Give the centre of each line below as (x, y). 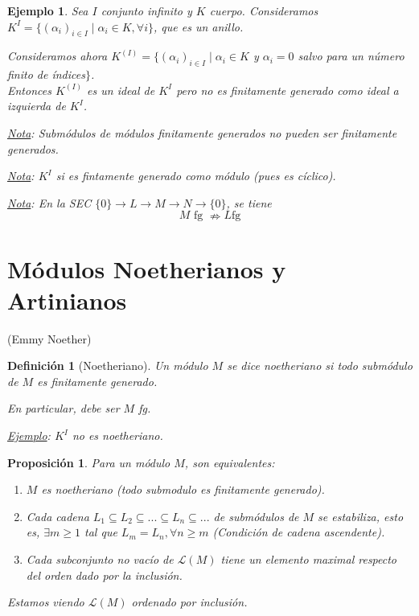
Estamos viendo (46, 602)
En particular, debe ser (64, 408)
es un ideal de (121, 90)
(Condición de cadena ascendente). (299, 532)
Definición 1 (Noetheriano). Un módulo (108, 365)
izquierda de (37, 106)
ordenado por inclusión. (189, 602)
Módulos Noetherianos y (147, 268)
